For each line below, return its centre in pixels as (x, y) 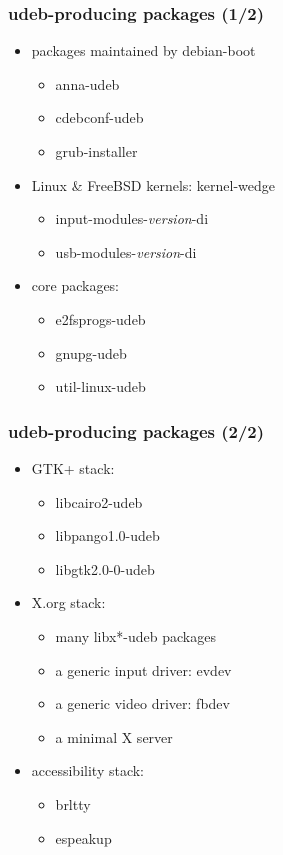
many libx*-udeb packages (135, 635)
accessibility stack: (88, 770)
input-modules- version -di (132, 218)
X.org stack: (68, 602)
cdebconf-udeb (99, 117)
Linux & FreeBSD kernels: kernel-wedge (153, 184)
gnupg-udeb (91, 352)
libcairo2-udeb (99, 501)
